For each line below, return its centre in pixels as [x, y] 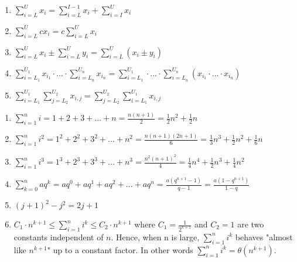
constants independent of [59, 237]
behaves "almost [264, 237]
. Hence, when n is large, [155, 237]
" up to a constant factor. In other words [120, 249]
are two [251, 224]
